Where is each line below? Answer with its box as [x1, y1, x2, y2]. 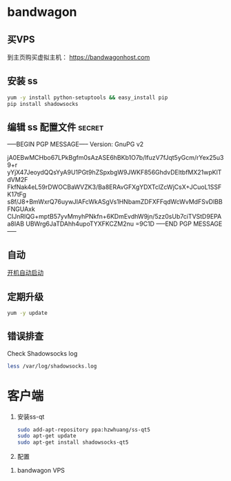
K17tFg [7, 190, 26, 199]
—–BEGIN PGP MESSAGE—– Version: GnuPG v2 [7, 140, 144, 149]
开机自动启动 [7, 269, 43, 277]
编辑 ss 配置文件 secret [7, 121, 104, 133]
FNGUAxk [7, 205, 36, 213]
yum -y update [7, 309, 48, 316]
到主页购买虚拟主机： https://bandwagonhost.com [7, 53, 150, 61]
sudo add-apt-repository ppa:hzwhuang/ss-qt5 [17, 426, 150, 433]
